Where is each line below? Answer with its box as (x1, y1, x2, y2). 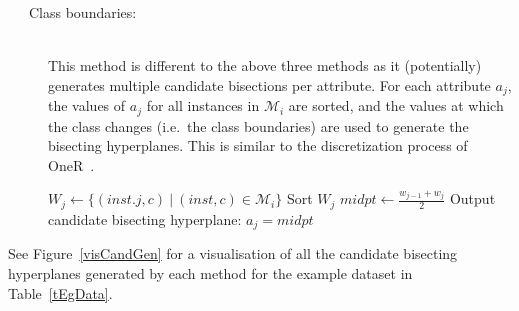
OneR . (48, 154, 95, 175)
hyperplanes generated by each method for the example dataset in (8, 262, 413, 283)
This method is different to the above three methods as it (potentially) (48, 55, 482, 76)
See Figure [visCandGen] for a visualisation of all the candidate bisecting (8, 243, 458, 264)
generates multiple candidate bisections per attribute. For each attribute (48, 74, 491, 95)
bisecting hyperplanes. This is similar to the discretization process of (48, 135, 468, 156)
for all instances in (146, 95, 260, 116)
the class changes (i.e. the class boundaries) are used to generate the (48, 115, 469, 136)
